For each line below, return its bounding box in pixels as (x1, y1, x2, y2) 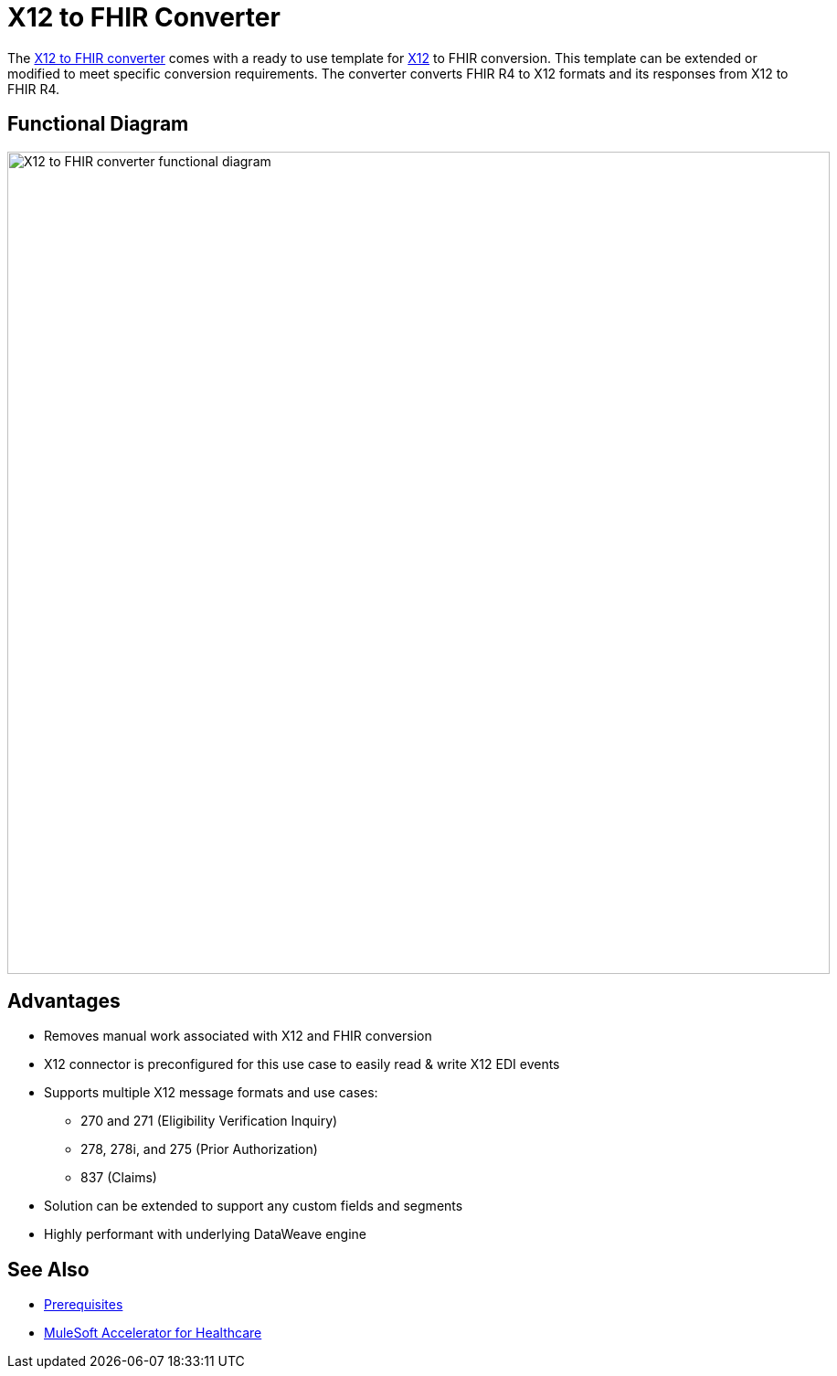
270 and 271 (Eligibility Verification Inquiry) (80, 1113, 338, 1129)
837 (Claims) (80, 1170, 157, 1186)
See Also (7, 1257, 90, 1281)
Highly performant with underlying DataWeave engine (44, 1226, 366, 1243)
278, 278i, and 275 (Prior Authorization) (80, 1141, 318, 1158)
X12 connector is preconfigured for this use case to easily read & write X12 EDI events (44, 1056, 560, 1073)
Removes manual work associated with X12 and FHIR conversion (44, 1028, 432, 1044)
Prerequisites (44, 1297, 123, 1313)
